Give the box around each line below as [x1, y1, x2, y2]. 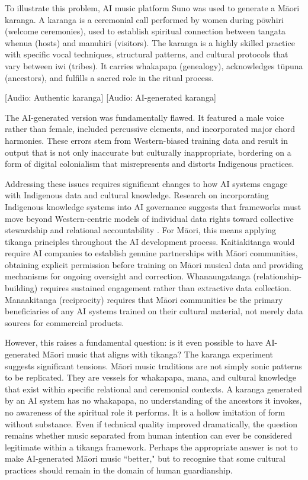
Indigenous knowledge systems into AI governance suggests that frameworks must [5, 200, 301, 212]
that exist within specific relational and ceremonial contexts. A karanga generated [5, 382, 303, 395]
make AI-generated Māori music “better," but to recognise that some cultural [5, 452, 285, 465]
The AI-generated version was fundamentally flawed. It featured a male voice [5, 111, 284, 123]
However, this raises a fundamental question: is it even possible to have [5, 336, 263, 349]
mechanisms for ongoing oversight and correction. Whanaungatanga [5, 270, 251, 282]
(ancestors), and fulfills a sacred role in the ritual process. [5, 71, 214, 83]
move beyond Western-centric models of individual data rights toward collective [5, 212, 294, 224]
